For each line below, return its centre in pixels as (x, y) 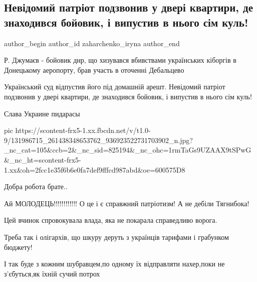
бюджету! (18, 247)
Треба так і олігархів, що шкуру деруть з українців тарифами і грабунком (116, 237)
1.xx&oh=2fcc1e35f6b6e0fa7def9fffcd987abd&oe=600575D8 (95, 169)
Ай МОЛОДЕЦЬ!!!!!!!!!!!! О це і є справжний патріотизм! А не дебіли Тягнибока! (127, 203)
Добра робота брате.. (36, 186)
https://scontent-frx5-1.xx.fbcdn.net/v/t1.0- (83, 130)
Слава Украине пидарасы (42, 113)
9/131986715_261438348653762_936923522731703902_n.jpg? (98, 140)
